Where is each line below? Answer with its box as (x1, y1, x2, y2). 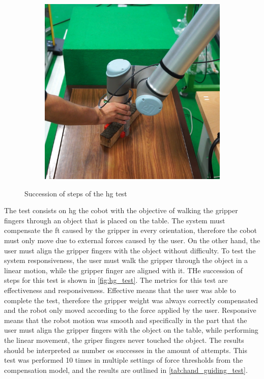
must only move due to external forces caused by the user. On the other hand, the (4, 235, 260, 245)
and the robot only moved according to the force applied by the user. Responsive (4, 305, 256, 315)
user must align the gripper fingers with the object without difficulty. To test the (4, 245, 256, 255)
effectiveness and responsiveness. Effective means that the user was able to (4, 284, 236, 295)
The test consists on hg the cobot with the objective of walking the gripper (4, 205, 238, 216)
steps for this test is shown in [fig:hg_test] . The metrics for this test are (4, 275, 228, 285)
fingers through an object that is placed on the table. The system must (4, 215, 225, 225)
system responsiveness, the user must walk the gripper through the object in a (4, 255, 248, 266)
